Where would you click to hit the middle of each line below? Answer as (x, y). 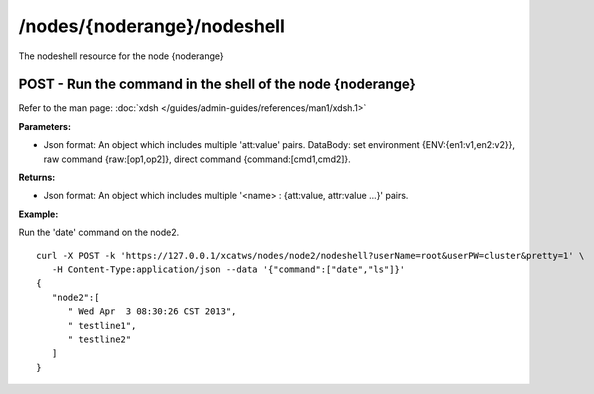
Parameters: (45, 126)
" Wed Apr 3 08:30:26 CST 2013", (152, 311)
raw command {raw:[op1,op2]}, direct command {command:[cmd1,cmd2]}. (197, 159)
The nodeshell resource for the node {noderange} (121, 56)
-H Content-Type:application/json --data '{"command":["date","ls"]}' (228, 269)
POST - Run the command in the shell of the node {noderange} (217, 84)
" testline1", (102, 325)
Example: (38, 214)
